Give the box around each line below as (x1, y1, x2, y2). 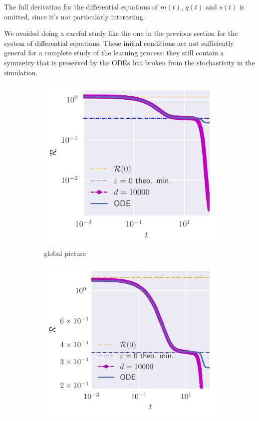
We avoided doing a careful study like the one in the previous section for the (4, 28, 238, 38)
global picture (44, 247, 86, 258)
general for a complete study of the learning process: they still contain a (4, 47, 224, 58)
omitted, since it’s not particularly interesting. (4, 11, 145, 21)
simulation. (4, 67, 38, 77)
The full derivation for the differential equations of (4, 1, 158, 11)
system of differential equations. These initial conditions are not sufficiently (4, 37, 234, 48)
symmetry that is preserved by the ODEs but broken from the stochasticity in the (4, 57, 255, 67)
